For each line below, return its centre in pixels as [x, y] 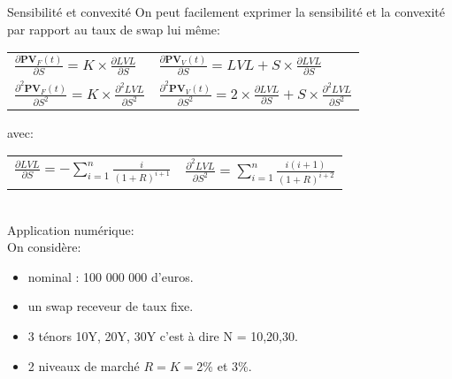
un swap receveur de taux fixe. [111, 306]
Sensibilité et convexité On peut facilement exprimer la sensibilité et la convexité [226, 11]
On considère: [44, 247]
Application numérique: [71, 229]
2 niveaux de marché [84, 365]
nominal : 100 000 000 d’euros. [111, 276]
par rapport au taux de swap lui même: [114, 29]
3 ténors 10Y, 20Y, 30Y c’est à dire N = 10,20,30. [163, 336]
